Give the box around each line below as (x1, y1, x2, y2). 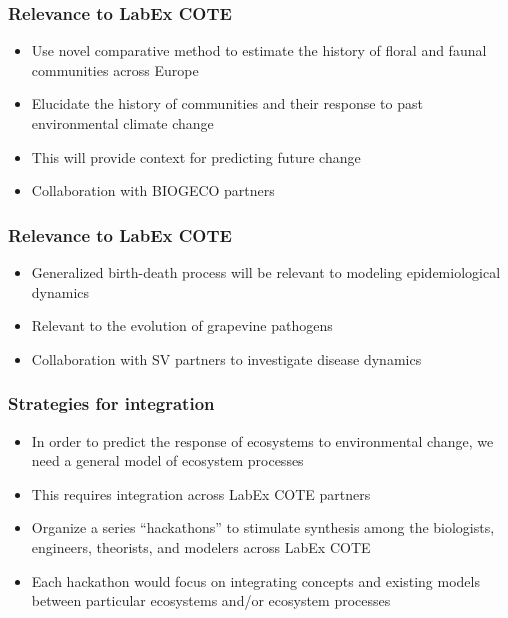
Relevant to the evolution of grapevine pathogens (31, 315, 333, 336)
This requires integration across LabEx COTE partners (31, 483, 371, 504)
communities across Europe (31, 59, 199, 80)
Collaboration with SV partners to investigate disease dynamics (31, 348, 422, 369)
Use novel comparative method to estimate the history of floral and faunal (31, 40, 487, 61)
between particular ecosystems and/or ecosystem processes (31, 590, 391, 611)
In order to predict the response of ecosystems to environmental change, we (31, 430, 494, 451)
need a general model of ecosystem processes (31, 450, 304, 471)
